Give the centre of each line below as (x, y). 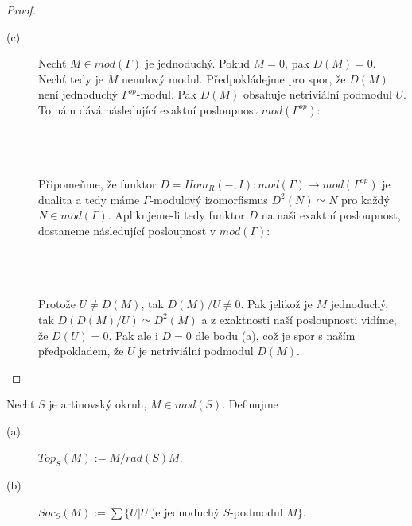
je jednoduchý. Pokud (198, 63)
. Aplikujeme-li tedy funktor (176, 215)
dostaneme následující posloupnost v (127, 230)
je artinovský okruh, (98, 404)
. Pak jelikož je (276, 304)
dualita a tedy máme (89, 199)
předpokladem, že (81, 351)
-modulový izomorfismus (209, 199)
